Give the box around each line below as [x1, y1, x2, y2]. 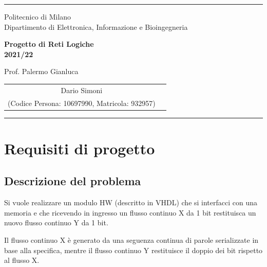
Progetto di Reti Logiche [4, 39, 94, 49]
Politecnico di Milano [4, 11, 71, 22]
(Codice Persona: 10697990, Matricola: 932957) [8, 97, 156, 108]
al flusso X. [4, 255, 40, 265]
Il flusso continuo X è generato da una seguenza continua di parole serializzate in [4, 235, 259, 245]
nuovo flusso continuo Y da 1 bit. [4, 217, 108, 228]
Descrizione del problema [4, 173, 141, 189]
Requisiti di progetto [4, 137, 155, 158]
